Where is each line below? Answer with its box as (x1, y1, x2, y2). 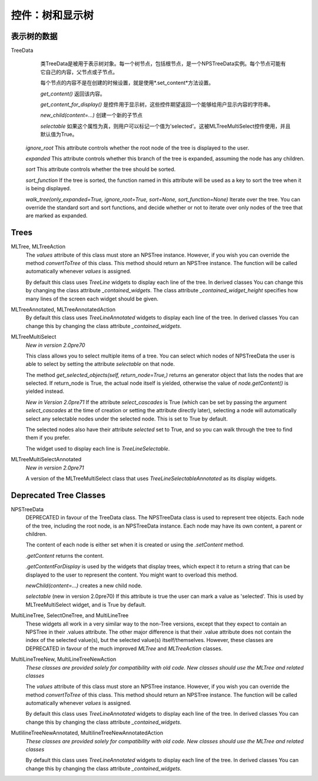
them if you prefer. (25, 434, 71, 441)
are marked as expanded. (25, 212, 88, 219)
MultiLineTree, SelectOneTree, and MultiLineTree (11, 612, 129, 619)
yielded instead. (25, 388, 65, 395)
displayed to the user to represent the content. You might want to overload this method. (25, 571, 238, 578)
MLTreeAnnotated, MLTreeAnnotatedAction (11, 306, 116, 313)
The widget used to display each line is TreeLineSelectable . (25, 445, 170, 452)
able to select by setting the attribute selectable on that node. (25, 360, 175, 368)
